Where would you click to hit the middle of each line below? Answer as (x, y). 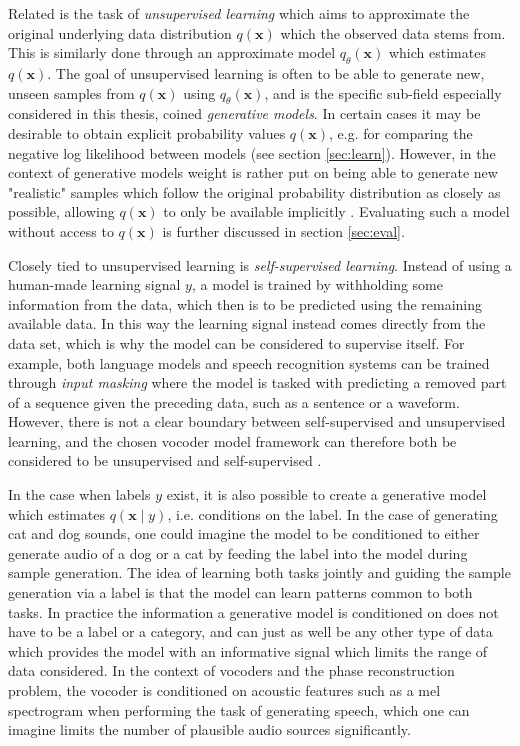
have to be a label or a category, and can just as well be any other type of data (250, 631)
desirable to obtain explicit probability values (147, 132)
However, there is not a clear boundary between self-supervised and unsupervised (257, 421)
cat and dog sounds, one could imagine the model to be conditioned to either (244, 533)
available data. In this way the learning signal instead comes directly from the (247, 323)
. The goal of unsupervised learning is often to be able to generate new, (266, 72)
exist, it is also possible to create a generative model (326, 494)
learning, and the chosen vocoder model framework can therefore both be (232, 440)
